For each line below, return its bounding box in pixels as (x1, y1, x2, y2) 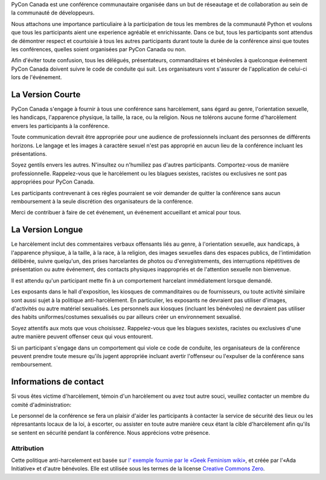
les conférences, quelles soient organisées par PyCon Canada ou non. (11, 45, 187, 53)
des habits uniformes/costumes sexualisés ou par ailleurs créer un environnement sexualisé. (11, 313, 241, 321)
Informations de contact (11, 377, 104, 387)
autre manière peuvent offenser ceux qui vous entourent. (11, 333, 153, 341)
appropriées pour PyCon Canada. (11, 178, 95, 185)
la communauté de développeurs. (11, 9, 95, 16)
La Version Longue (11, 225, 83, 235)
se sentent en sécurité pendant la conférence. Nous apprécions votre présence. (11, 429, 211, 436)
